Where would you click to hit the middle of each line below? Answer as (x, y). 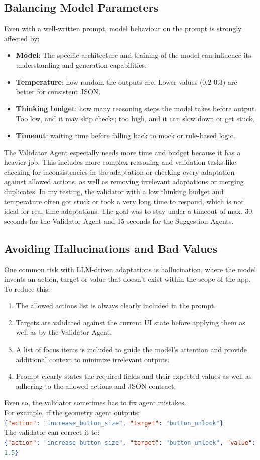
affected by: (22, 38)
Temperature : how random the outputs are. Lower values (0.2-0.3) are (126, 82)
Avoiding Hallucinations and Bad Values (111, 248)
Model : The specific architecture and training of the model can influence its (134, 55)
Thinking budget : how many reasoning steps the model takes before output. (136, 108)
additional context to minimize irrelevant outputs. (93, 359)
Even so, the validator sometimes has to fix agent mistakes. (95, 402)
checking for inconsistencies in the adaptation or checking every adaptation (119, 171)
